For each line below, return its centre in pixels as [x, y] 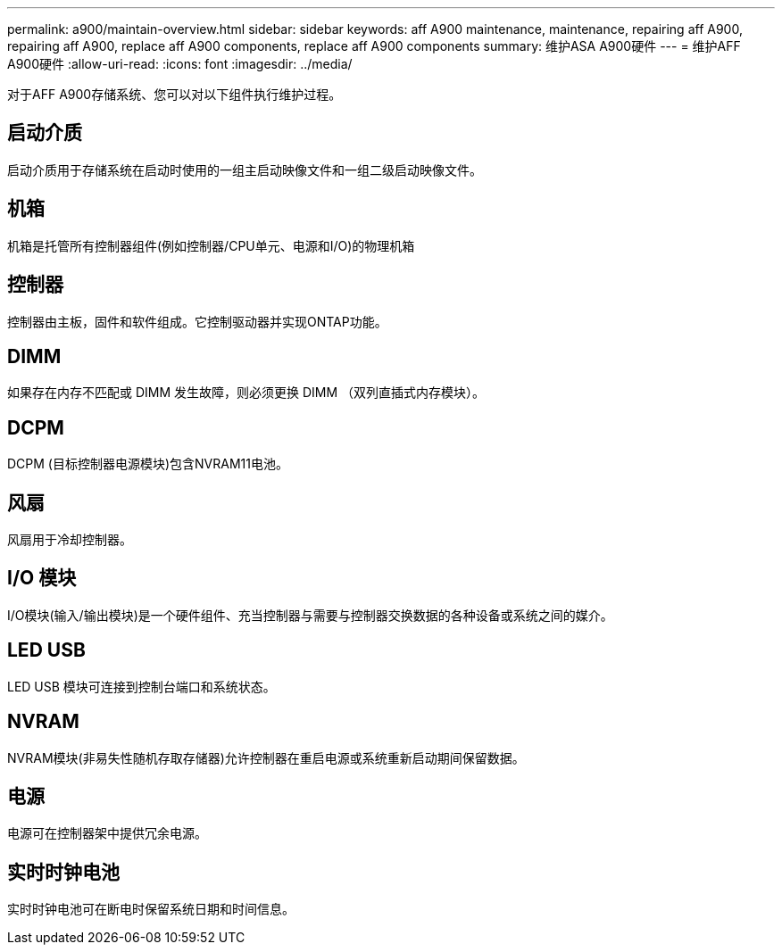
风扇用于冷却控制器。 [70, 540]
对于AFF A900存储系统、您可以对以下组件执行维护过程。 [175, 94]
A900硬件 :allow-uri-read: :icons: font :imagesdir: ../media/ [180, 64]
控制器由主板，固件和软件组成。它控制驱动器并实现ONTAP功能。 [197, 321]
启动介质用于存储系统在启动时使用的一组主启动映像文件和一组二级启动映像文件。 [245, 170]
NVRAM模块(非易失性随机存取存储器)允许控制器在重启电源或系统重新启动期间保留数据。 [266, 757]
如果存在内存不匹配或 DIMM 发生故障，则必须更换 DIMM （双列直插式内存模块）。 [246, 393]
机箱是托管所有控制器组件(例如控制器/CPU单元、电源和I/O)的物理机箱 [211, 245]
